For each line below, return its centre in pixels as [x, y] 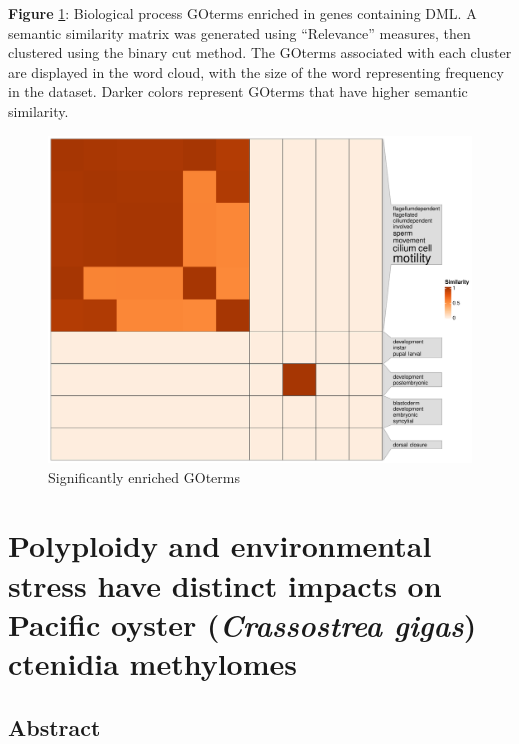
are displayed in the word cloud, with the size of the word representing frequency [256, 71]
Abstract [54, 726]
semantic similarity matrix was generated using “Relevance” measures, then [239, 32]
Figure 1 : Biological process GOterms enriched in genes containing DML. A [242, 13]
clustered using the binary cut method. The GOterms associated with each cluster [260, 52]
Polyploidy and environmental [220, 545]
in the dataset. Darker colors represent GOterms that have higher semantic [238, 91]
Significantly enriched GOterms [144, 476]
